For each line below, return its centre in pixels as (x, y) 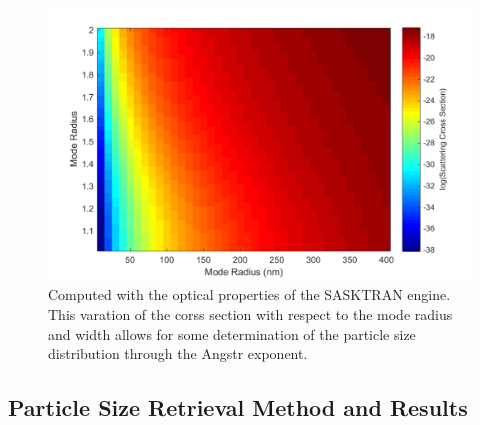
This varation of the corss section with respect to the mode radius (250, 314)
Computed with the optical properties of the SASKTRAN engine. (249, 294)
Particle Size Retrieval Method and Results (238, 407)
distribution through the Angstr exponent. (178, 353)
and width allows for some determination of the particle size (232, 333)
